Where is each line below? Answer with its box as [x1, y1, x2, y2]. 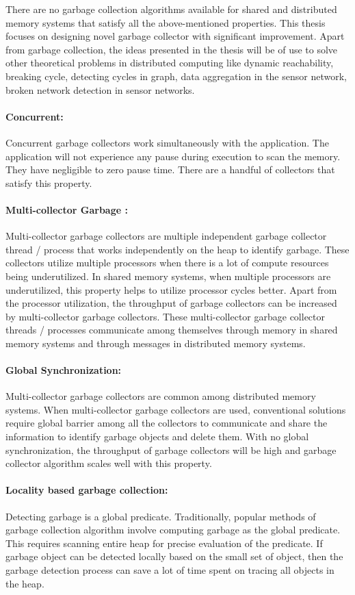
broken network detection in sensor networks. [5, 82, 195, 97]
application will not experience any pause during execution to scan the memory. [5, 149, 341, 163]
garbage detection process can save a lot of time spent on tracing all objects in [5, 563, 334, 577]
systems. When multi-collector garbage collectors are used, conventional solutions [5, 402, 346, 416]
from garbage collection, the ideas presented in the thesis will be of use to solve [5, 42, 338, 56]
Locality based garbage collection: [5, 483, 168, 497]
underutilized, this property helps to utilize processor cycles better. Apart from [5, 282, 337, 296]
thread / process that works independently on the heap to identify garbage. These [5, 242, 350, 256]
